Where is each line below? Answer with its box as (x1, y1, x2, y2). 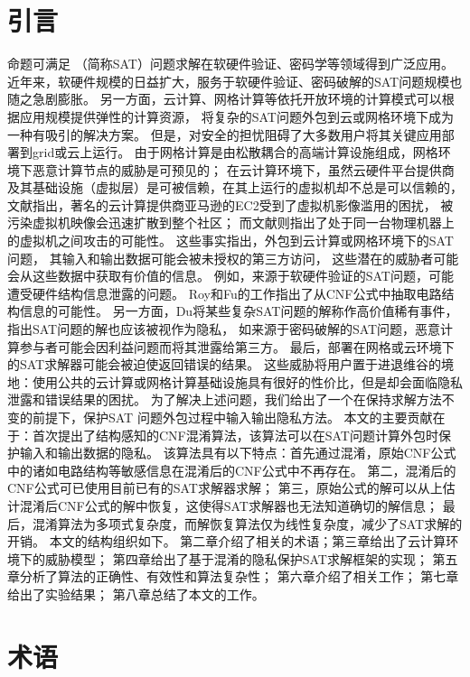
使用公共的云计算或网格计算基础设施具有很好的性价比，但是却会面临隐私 (32, 372, 463, 391)
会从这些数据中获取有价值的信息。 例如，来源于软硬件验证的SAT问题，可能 (7, 266, 454, 285)
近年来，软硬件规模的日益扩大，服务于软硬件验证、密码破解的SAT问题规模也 (7, 71, 463, 90)
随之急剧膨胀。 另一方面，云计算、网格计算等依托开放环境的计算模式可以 (7, 89, 442, 108)
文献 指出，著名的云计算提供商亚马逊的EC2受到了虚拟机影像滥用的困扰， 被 (7, 195, 454, 214)
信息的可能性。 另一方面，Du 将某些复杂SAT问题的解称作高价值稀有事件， (19, 301, 458, 320)
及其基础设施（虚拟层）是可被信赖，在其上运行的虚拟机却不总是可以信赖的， (7, 178, 463, 197)
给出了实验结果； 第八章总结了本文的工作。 (7, 584, 265, 603)
